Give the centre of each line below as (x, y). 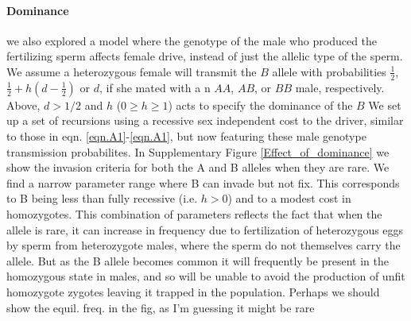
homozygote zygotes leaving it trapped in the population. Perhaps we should (193, 291)
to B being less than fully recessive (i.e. (102, 198)
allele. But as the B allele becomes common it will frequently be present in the (198, 260)
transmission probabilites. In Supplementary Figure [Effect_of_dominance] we (198, 151)
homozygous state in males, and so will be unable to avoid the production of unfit (206, 276)
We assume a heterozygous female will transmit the (132, 71)
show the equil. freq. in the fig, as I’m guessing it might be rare (161, 307)
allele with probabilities (329, 71)
